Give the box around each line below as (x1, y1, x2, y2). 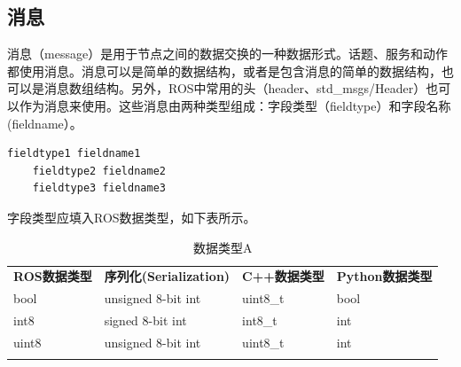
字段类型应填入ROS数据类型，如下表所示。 (7, 207, 256, 226)
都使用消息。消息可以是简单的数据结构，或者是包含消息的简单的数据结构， (7, 61, 441, 80)
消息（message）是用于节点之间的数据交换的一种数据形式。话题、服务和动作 (7, 44, 449, 63)
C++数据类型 (242, 267, 324, 285)
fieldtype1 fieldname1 (7, 147, 141, 160)
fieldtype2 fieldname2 (32, 164, 166, 177)
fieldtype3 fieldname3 (32, 182, 166, 195)
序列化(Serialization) (104, 267, 230, 285)
